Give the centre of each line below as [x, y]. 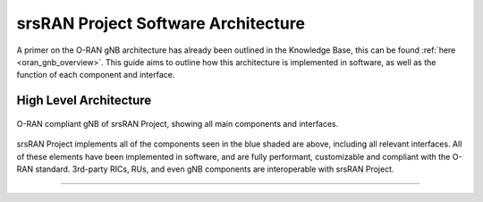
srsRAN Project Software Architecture [161, 23]
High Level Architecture [84, 101]
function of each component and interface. [96, 75]
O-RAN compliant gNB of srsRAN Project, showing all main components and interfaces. [178, 123]
